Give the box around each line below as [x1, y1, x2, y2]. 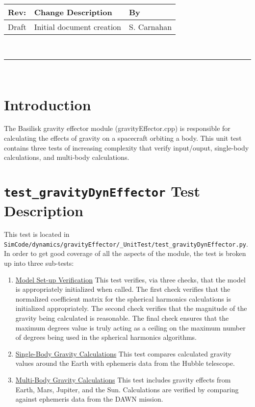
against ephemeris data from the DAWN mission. [15, 394, 163, 404]
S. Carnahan [129, 21, 172, 32]
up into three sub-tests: [4, 257, 74, 268]
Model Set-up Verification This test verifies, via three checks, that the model [15, 274, 246, 284]
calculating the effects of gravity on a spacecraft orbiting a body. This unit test [4, 132, 242, 143]
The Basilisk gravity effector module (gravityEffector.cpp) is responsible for [4, 123, 230, 133]
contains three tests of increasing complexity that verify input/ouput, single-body [4, 142, 249, 153]
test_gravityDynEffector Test [4, 180, 200, 201]
